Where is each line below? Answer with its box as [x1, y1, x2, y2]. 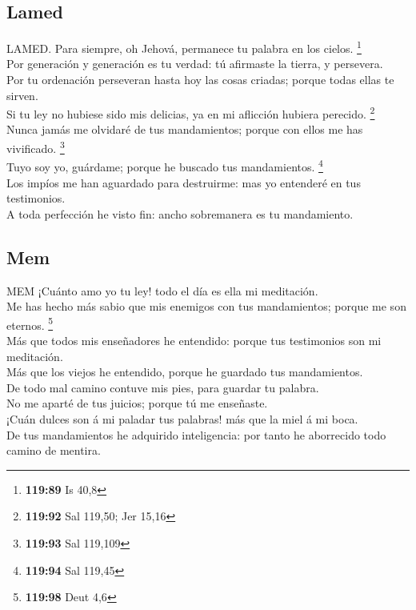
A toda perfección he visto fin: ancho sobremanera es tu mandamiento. [6, 205, 354, 222]
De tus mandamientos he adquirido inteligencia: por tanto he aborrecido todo [6, 426, 386, 443]
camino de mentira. [6, 442, 101, 459]
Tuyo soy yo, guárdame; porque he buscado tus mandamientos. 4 [6, 156, 323, 175]
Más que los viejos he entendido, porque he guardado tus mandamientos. [6, 363, 363, 380]
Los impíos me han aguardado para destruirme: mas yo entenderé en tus [6, 174, 361, 191]
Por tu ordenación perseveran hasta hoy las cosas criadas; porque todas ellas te [6, 71, 394, 88]
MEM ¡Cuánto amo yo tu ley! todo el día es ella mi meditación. [6, 282, 318, 299]
